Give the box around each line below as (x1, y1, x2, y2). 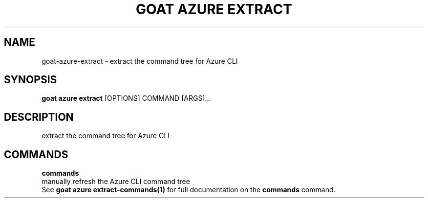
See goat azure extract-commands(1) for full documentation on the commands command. (42, 185, 336, 194)
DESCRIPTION (4, 110, 74, 123)
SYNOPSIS (4, 73, 57, 86)
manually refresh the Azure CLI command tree (42, 177, 190, 186)
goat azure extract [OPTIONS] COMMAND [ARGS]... (42, 94, 211, 103)
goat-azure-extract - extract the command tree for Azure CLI (42, 56, 238, 65)
